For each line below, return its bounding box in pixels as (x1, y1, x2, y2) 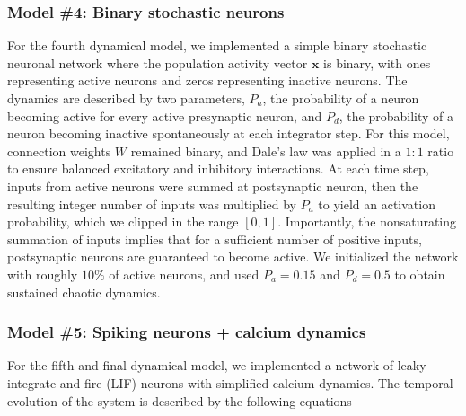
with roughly (7, 264, 78, 283)
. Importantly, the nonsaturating (277, 212, 457, 231)
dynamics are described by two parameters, (7, 89, 245, 107)
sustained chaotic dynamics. (7, 282, 161, 301)
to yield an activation (318, 194, 435, 213)
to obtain (394, 264, 445, 283)
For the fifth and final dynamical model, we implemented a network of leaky (7, 356, 426, 375)
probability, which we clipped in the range (7, 212, 239, 231)
